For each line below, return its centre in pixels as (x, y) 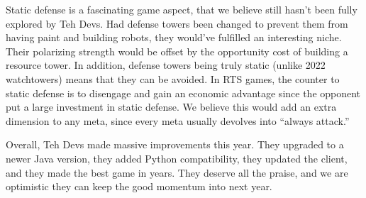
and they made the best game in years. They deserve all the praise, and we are (177, 172)
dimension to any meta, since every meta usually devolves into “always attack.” (178, 120)
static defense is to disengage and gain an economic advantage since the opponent (183, 93)
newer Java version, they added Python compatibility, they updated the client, (177, 158)
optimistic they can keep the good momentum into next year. (139, 186)
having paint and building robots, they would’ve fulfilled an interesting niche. (174, 37)
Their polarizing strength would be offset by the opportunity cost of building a (177, 51)
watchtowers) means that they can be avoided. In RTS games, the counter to (173, 78)
